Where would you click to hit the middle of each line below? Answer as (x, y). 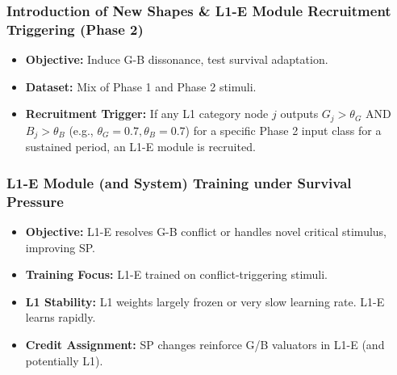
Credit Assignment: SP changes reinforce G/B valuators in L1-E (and (205, 344)
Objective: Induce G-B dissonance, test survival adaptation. (177, 59)
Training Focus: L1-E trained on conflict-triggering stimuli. (177, 274)
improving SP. (61, 247)
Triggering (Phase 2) (75, 29)
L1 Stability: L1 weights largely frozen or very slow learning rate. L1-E (205, 301)
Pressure (35, 201)
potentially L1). (64, 360)
